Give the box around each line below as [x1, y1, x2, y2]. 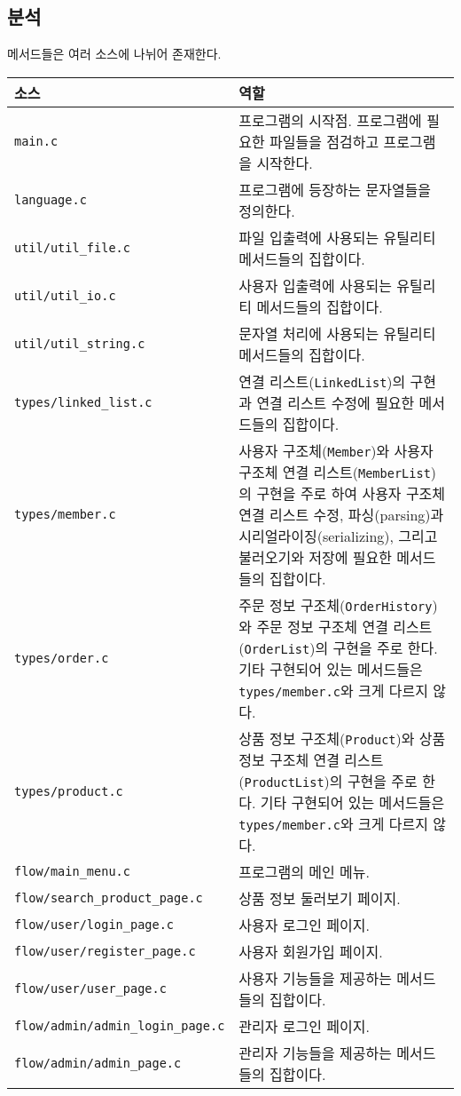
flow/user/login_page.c [14, 917, 175, 932]
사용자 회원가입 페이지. [238, 941, 383, 962]
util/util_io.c [14, 288, 116, 303]
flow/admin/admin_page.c [14, 1055, 182, 1070]
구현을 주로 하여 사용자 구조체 [256, 482, 446, 504]
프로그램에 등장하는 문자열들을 [238, 179, 432, 200]
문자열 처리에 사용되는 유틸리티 [238, 322, 436, 344]
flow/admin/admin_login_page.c [14, 1018, 225, 1033]
